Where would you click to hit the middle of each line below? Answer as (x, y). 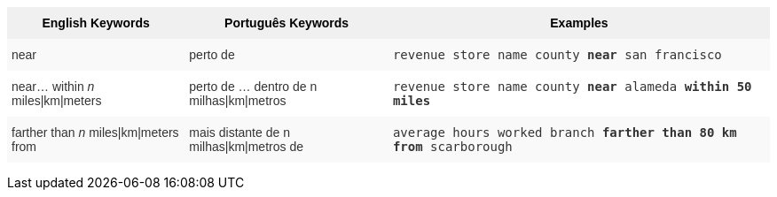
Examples (579, 23)
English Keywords (96, 23)
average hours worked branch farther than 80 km (565, 133)
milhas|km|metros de (246, 147)
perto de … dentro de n (253, 87)
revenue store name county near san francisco (557, 55)
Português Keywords (287, 23)
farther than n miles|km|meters (95, 133)
